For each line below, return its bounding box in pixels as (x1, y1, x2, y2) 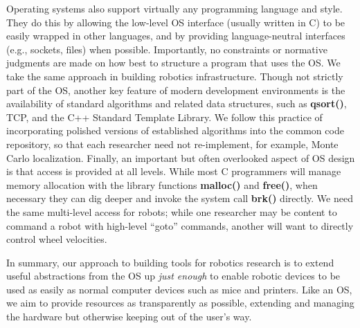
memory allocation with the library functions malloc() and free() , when (6, 177, 318, 192)
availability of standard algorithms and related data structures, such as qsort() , (6, 96, 347, 111)
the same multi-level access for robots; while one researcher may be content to (6, 204, 337, 219)
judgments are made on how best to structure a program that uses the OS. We (6, 55, 341, 70)
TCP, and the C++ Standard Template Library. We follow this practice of (6, 109, 323, 124)
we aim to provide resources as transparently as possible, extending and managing (6, 295, 354, 310)
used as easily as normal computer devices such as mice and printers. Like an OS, (6, 282, 352, 296)
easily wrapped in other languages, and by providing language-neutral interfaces (6, 28, 345, 43)
